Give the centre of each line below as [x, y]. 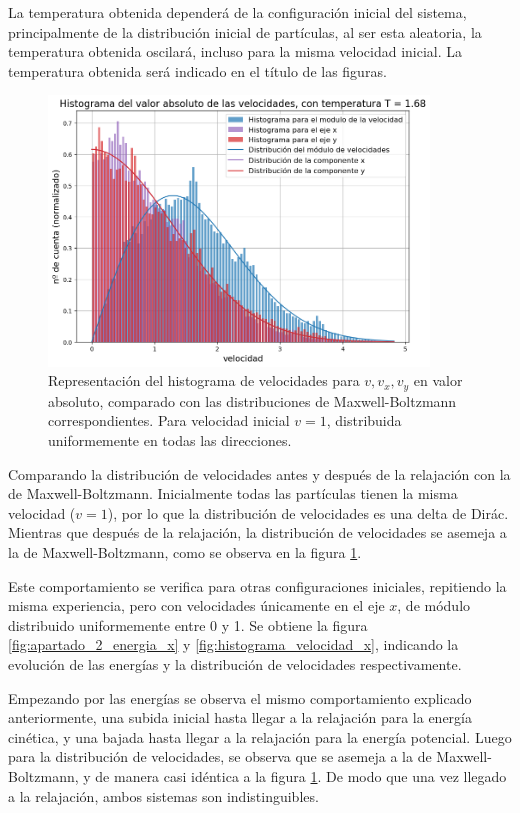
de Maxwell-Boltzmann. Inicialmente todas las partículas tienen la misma [233, 493]
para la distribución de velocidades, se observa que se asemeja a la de [220, 756]
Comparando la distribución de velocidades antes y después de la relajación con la [259, 473]
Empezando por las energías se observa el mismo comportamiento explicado [240, 697]
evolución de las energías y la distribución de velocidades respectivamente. [235, 663]
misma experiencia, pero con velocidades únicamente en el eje [196, 605]
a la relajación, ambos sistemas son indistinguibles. [163, 795]
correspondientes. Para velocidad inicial [169, 420]
